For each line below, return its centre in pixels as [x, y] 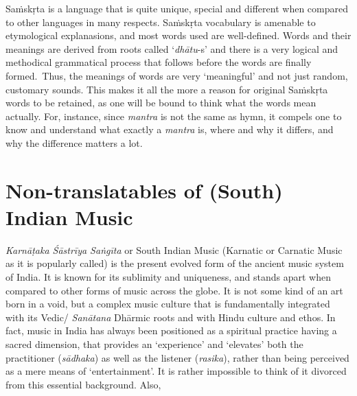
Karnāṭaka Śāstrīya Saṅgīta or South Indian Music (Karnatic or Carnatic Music [174, 249]
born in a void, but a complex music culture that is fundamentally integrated [168, 304]
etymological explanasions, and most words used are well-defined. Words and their [178, 35]
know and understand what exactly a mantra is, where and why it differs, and [170, 129]
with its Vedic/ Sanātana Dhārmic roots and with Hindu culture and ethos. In [171, 317]
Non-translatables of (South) [144, 190]
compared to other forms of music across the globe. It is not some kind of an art [174, 290]
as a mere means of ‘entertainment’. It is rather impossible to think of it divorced [176, 371]
